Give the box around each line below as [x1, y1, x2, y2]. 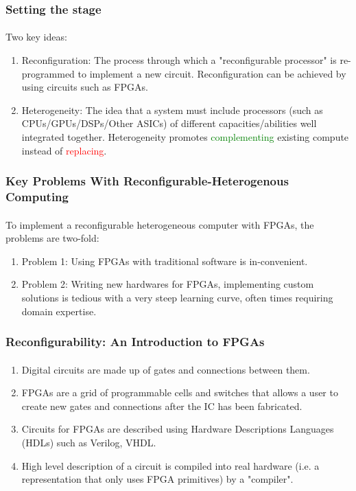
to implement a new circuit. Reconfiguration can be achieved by [78, 66, 346, 80]
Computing [5, 188, 69, 205]
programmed [21, 66, 75, 80]
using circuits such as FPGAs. [21, 80, 148, 94]
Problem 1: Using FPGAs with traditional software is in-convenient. [21, 253, 308, 268]
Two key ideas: [5, 30, 67, 44]
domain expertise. [21, 304, 97, 318]
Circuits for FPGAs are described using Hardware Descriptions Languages [21, 422, 334, 436]
